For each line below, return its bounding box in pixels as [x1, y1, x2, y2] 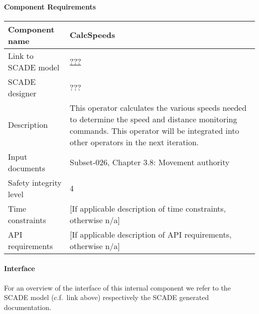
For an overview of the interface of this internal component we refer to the [4, 282, 231, 293]
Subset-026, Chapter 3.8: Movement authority [70, 156, 230, 168]
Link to [8, 49, 34, 61]
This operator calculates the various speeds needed [70, 101, 247, 113]
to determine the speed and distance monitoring [70, 113, 237, 125]
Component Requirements [4, 1, 96, 11]
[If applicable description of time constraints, [70, 202, 226, 214]
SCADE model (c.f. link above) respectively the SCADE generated [4, 292, 209, 303]
